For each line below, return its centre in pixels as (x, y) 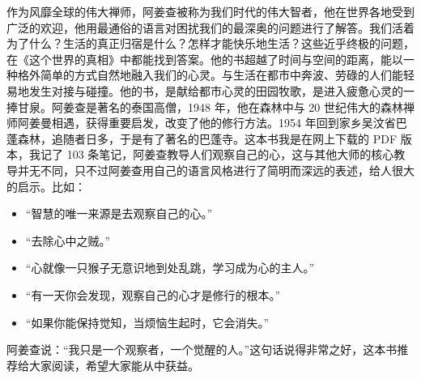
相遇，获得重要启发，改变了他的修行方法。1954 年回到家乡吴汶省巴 (229, 123)
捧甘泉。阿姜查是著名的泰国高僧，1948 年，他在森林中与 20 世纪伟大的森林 (205, 106)
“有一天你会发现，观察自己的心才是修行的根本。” (153, 294)
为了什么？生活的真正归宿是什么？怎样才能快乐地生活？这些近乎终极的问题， (210, 43)
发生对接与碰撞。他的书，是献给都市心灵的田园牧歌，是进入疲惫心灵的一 (221, 90)
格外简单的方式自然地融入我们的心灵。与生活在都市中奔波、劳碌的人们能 (210, 75)
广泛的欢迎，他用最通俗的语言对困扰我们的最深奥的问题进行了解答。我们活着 (210, 27)
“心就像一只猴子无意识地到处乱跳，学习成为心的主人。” (170, 268)
